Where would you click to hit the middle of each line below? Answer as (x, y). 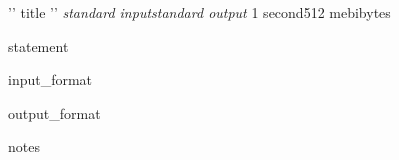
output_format (54, 112)
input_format (50, 79)
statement (38, 45)
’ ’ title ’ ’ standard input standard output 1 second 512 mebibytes (199, 12)
